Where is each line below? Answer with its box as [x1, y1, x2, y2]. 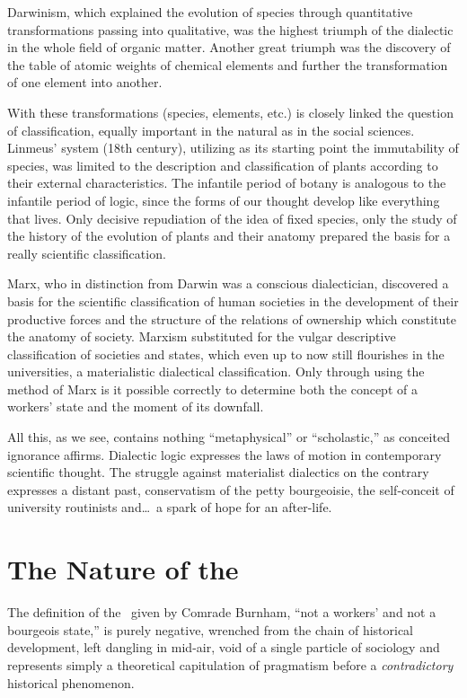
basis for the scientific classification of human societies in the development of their [7, 291, 459, 310]
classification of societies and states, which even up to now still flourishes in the [7, 344, 445, 363]
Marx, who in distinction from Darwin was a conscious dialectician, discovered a [7, 274, 449, 293]
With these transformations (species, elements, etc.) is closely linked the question [7, 102, 454, 121]
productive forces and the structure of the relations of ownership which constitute [7, 309, 456, 328]
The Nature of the [7, 551, 239, 588]
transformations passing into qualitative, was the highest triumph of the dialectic [7, 20, 454, 39]
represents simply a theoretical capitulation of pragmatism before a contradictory [7, 655, 454, 674]
